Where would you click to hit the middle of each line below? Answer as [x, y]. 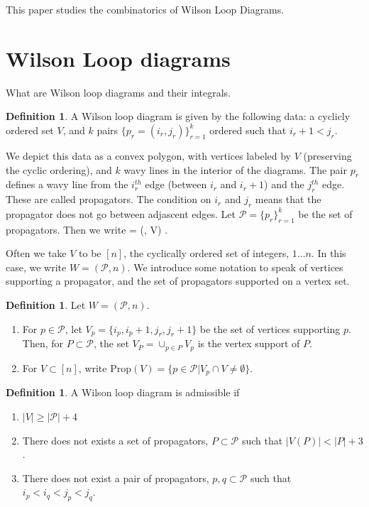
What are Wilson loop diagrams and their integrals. [118, 92]
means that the [288, 199]
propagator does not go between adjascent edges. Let [121, 213]
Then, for [43, 343]
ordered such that [248, 130]
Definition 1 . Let [46, 305]
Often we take [36, 253]
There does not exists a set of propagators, [115, 440]
